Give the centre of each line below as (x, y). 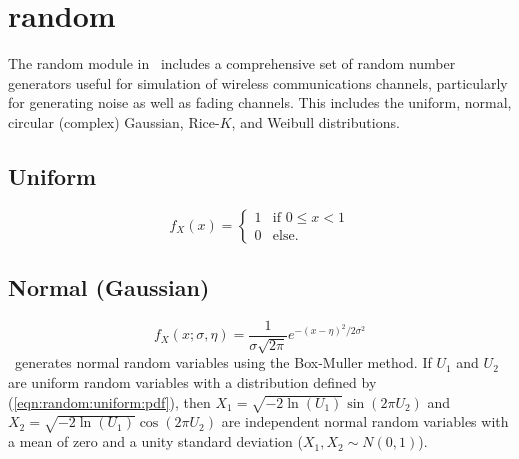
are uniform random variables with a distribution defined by (192, 381)
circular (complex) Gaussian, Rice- (114, 121)
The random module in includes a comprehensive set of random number (232, 63)
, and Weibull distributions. (315, 121)
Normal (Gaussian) (109, 287)
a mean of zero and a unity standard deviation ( (155, 441)
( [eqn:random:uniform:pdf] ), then (109, 401)
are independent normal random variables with (365, 421)
